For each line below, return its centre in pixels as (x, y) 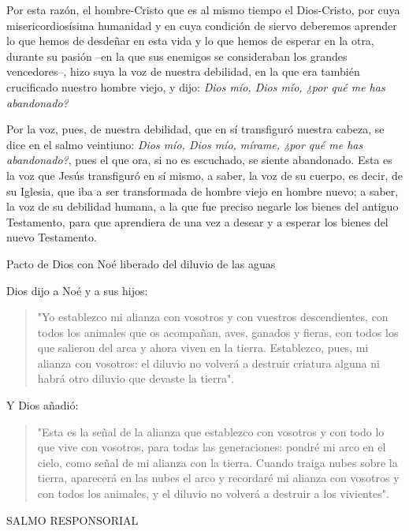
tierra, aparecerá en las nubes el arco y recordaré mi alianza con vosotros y (218, 478)
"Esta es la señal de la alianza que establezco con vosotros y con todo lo (211, 431)
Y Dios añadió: (43, 405)
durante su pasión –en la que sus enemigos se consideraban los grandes (177, 56)
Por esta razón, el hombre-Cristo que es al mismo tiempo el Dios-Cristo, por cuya (203, 9)
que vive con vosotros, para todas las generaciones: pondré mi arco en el (212, 447)
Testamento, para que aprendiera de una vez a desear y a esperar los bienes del (197, 221)
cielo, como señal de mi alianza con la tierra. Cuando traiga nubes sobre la (218, 462)
